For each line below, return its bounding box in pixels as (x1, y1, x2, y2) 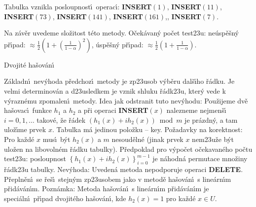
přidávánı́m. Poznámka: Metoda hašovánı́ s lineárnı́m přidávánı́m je (4, 183, 209, 194)
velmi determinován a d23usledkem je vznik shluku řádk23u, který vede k (4, 85, 226, 96)
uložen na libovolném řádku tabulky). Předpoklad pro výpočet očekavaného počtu (4, 143, 253, 154)
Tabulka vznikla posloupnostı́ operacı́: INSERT (4, 1, 152, 11)
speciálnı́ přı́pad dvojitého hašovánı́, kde (4, 193, 126, 203)
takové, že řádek (37, 114, 86, 125)
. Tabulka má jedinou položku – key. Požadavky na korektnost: (52, 124, 243, 135)
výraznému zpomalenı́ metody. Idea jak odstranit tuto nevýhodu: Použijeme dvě (4, 95, 248, 105)
